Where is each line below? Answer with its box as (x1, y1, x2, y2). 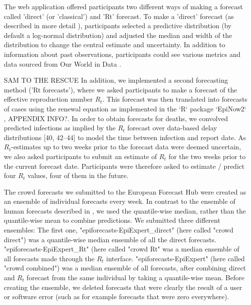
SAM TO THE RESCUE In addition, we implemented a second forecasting (4, 75, 228, 85)
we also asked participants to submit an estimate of (4, 151, 157, 161)
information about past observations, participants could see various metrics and (4, 49, 241, 59)
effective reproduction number (4, 94, 93, 104)
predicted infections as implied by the (4, 123, 116, 133)
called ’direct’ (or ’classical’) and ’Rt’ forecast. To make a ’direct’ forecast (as (4, 11, 234, 21)
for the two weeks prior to (168, 151, 246, 161)
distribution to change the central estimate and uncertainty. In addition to (4, 39, 225, 50)
